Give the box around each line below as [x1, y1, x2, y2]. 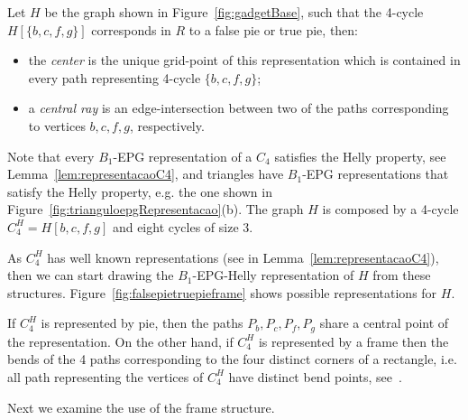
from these [372, 266, 431, 285]
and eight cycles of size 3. [112, 217, 253, 236]
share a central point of [319, 313, 449, 332]
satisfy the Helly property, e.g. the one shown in [7, 182, 272, 201]
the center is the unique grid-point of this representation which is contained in [28, 51, 461, 70]
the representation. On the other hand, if [7, 331, 234, 350]
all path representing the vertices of [7, 367, 204, 386]
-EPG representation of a [113, 146, 252, 165]
